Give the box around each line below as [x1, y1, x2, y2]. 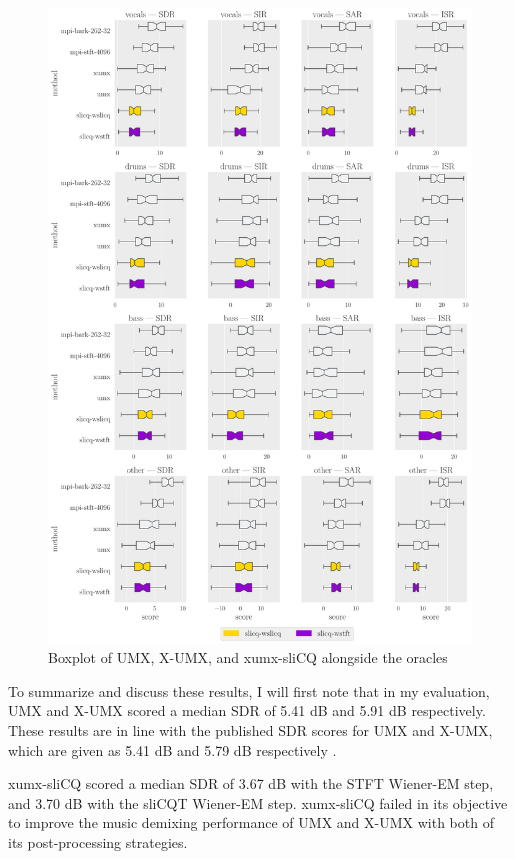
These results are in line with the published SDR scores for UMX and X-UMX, [8, 720, 493, 741]
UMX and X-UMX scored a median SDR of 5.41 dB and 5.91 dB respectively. [8, 700, 486, 721]
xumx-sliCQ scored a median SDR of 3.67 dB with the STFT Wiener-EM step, [8, 773, 494, 794]
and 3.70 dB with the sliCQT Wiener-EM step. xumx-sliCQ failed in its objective [8, 792, 508, 813]
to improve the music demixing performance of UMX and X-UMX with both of [8, 812, 494, 833]
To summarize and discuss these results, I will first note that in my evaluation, [8, 680, 490, 701]
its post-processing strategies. [8, 832, 188, 853]
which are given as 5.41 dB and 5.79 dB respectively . [8, 739, 337, 760]
